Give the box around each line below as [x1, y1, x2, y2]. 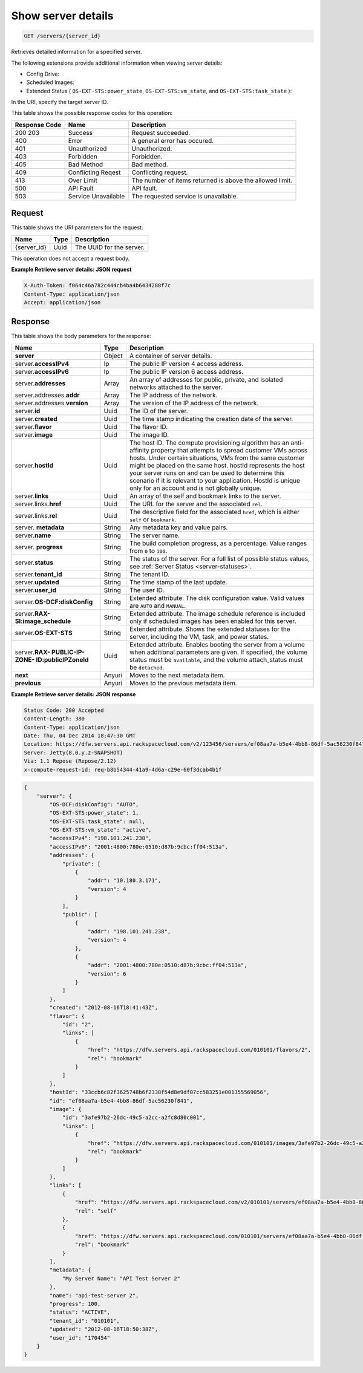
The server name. [129, 531, 180, 540]
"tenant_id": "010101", [49, 1317, 120, 1324]
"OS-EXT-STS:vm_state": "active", [49, 826, 152, 833]
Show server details [11, 9, 114, 22]
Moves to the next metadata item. [129, 671, 225, 679]
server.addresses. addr [15, 391, 80, 399]
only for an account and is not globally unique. [129, 484, 262, 492]
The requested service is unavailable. [131, 192, 238, 200]
